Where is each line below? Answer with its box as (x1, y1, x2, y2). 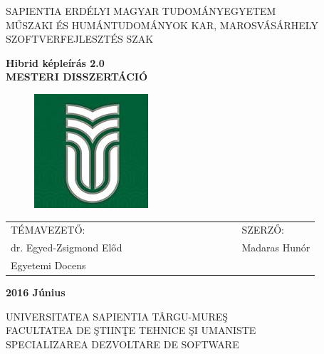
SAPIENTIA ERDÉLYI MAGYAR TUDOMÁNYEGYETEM (6, 4, 276, 18)
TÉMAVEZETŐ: (11, 222, 85, 237)
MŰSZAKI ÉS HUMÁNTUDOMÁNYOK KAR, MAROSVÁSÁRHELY (6, 17, 318, 32)
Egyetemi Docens (11, 258, 86, 272)
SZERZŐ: (241, 222, 284, 237)
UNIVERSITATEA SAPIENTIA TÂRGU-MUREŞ (6, 308, 229, 323)
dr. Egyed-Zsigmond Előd (11, 240, 122, 255)
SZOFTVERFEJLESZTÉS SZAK (6, 31, 154, 46)
